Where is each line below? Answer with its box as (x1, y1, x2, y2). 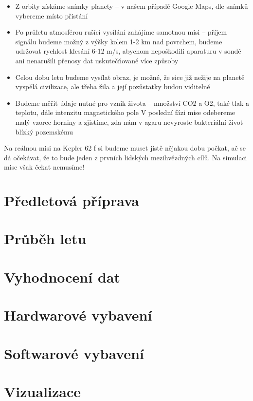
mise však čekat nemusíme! (4, 162, 85, 172)
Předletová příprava (4, 191, 139, 210)
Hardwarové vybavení (4, 305, 152, 325)
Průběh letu (4, 229, 87, 248)
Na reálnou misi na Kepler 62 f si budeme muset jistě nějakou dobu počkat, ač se (4, 143, 246, 153)
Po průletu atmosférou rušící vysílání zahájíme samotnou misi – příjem (15, 27, 227, 37)
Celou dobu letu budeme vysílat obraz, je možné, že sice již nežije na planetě (15, 72, 245, 82)
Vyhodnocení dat (4, 267, 120, 286)
